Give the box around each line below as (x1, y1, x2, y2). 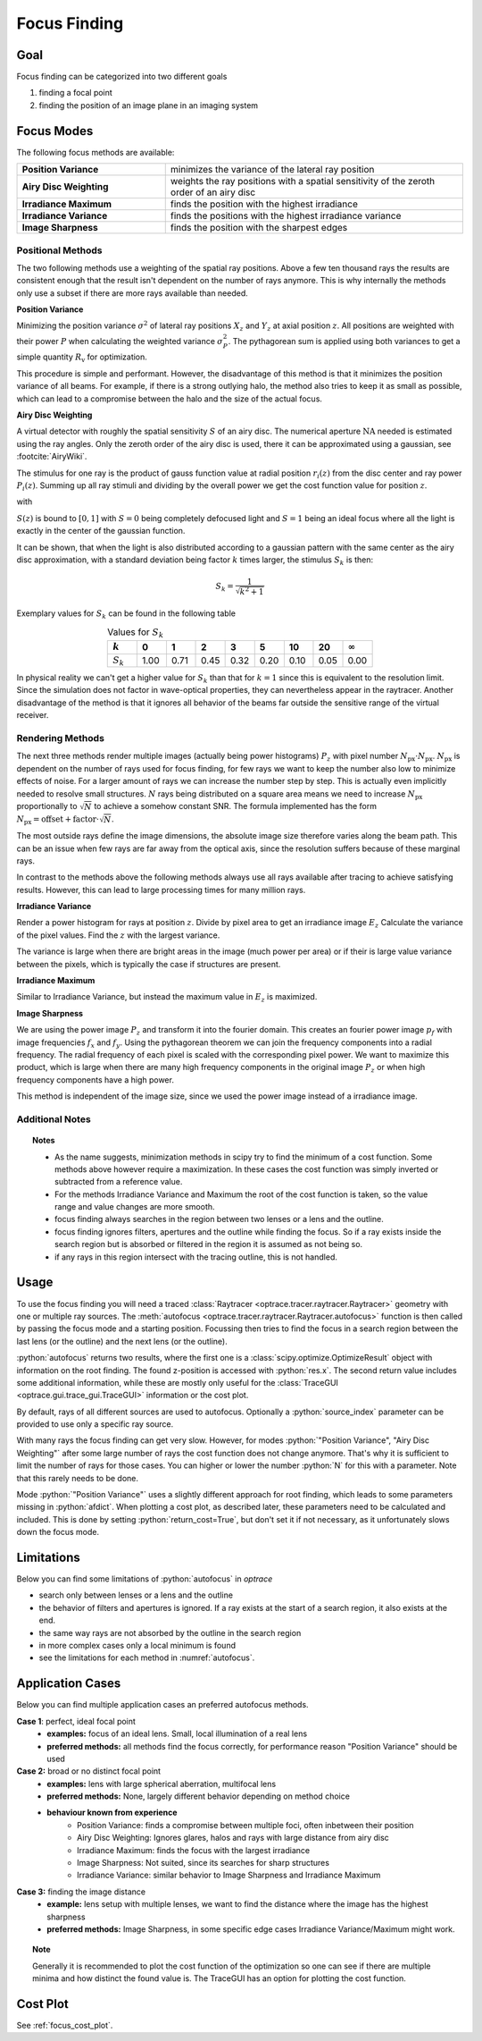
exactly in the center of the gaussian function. (16, 526, 186, 536)
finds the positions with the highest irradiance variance (170, 210, 402, 223)
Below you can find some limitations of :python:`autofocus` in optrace (16, 1573, 273, 1584)
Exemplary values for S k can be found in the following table (16, 608, 237, 620)
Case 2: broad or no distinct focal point (16, 1766, 161, 1776)
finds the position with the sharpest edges (170, 222, 348, 234)
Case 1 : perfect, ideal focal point (16, 1716, 136, 1726)
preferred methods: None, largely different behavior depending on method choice (46, 1791, 350, 1801)
